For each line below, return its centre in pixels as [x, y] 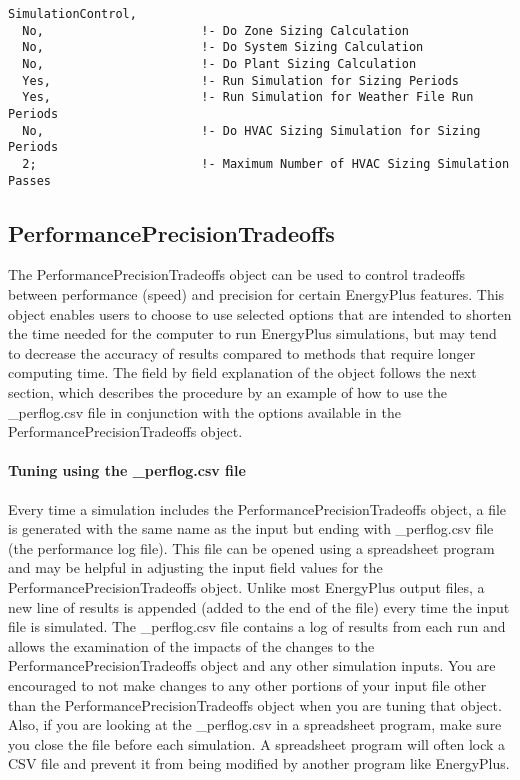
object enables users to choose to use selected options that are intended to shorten [260, 313]
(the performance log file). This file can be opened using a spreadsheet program [251, 547]
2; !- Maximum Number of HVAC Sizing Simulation [266, 163]
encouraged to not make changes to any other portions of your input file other [247, 684]
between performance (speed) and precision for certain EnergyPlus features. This [256, 294]
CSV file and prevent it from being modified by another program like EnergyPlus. [259, 763]
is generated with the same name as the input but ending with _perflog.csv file [251, 528]
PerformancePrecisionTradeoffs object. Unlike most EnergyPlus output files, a [246, 586]
